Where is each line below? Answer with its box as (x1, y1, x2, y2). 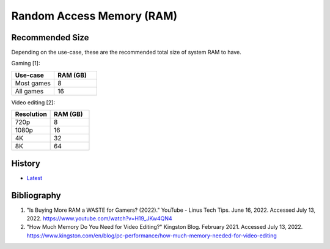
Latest (26, 174, 43, 181)
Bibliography (11, 190, 61, 201)
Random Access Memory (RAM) (11, 9, 178, 23)
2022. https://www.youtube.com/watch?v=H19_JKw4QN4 (26, 215, 172, 222)
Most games (15, 79, 51, 87)
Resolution (15, 110, 47, 118)
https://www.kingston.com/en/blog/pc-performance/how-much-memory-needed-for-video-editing (26, 232, 277, 239)
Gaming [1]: (11, 60, 40, 67)
